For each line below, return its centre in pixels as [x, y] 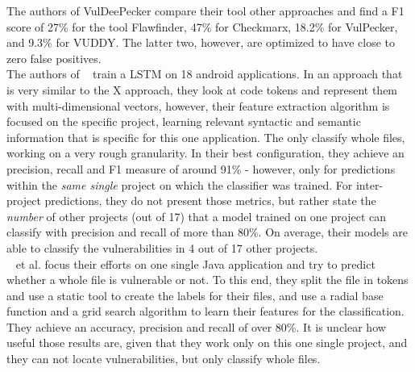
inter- [369, 184]
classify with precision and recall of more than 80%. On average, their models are [207, 232]
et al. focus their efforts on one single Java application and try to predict [195, 263]
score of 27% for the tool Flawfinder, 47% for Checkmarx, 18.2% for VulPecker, [202, 26]
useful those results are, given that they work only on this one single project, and [207, 343]
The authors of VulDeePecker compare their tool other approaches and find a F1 [205, 10]
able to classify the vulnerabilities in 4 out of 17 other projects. [162, 247]
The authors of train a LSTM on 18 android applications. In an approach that [205, 74]
